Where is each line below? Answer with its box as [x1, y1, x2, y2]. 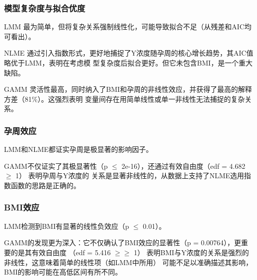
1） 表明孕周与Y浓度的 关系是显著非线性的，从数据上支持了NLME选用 [15, 170, 244, 181]
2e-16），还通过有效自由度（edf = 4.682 [121, 160, 246, 171]
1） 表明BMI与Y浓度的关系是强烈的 [133, 247, 249, 257]
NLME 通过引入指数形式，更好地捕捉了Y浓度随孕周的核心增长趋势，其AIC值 [4, 48, 254, 58]
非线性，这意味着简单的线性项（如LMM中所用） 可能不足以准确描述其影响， [4, 257, 253, 267]
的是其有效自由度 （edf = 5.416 [10, 247, 111, 257]
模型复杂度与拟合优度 [4, 1, 85, 14]
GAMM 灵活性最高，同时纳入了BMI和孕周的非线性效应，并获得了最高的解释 [4, 84, 252, 94]
